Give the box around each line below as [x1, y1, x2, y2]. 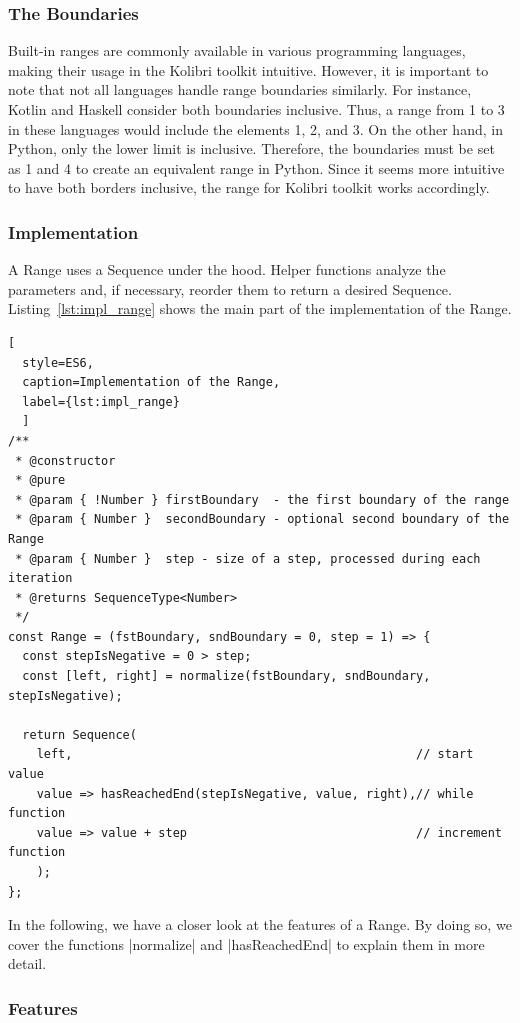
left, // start [36, 747, 474, 762]
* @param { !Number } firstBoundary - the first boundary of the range [15, 492, 510, 507]
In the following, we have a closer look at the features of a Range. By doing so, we [8, 914, 512, 935]
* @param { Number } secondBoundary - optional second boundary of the [15, 512, 510, 527]
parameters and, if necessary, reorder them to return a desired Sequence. [8, 278, 452, 299]
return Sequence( [22, 727, 137, 742]
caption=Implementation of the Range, [22, 375, 281, 390]
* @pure [15, 473, 66, 488]
